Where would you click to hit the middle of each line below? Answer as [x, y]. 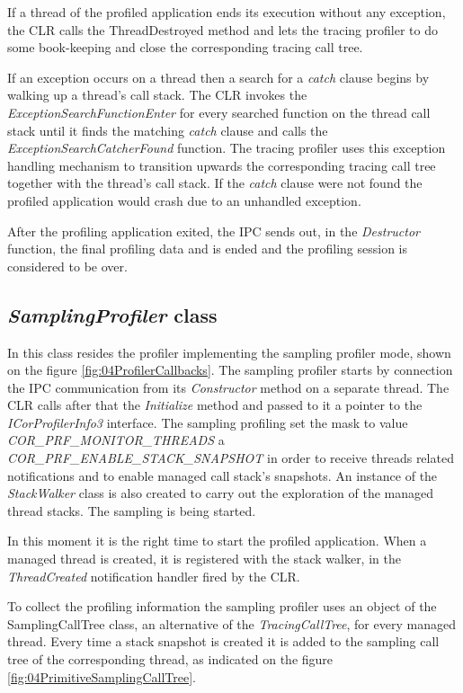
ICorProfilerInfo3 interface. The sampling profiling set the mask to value [208, 422]
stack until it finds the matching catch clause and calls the [168, 130]
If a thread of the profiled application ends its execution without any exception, [227, 12]
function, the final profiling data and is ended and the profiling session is [208, 249]
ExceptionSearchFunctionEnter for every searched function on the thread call [219, 112]
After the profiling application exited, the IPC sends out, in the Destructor [214, 231]
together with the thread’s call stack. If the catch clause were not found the [215, 183]
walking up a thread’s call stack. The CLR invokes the [157, 95]
